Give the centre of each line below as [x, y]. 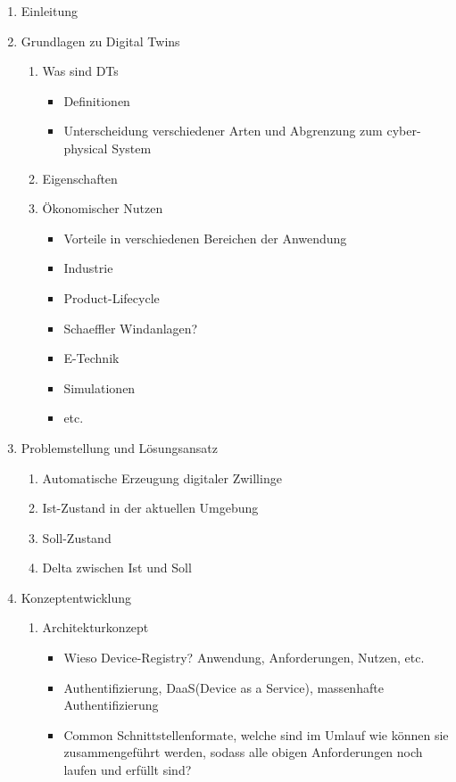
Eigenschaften [80, 178]
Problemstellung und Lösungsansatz [119, 447]
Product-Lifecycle [112, 297]
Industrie [88, 268]
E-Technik [91, 358]
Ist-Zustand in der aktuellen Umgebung [150, 508]
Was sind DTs [80, 71]
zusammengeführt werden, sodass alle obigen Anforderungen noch [243, 752]
